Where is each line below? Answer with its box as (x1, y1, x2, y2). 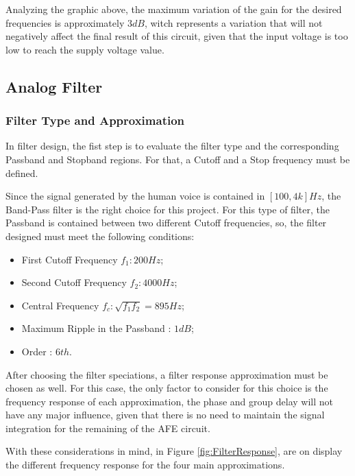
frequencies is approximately (5, 15, 125, 29)
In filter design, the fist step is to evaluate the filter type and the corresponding (5, 139, 339, 153)
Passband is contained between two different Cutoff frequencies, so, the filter (5, 215, 327, 230)
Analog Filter (5, 75, 103, 97)
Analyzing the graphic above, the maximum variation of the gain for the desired (5, 2, 342, 16)
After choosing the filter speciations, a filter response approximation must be (5, 367, 328, 381)
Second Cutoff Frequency (21, 275, 127, 289)
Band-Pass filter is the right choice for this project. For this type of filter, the (5, 202, 330, 216)
